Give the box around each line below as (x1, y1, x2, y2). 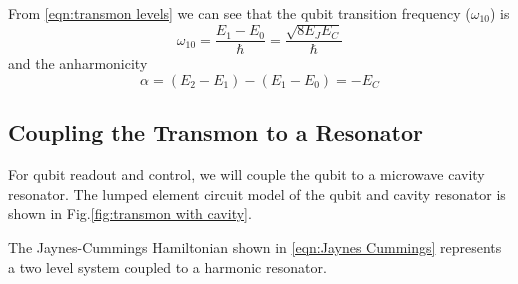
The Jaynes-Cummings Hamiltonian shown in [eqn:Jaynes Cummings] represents (8, 237, 502, 258)
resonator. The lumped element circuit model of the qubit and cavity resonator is (8, 183, 506, 204)
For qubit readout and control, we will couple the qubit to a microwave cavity (8, 164, 485, 185)
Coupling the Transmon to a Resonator (8, 117, 423, 148)
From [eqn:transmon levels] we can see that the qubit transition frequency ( (8, 3, 471, 23)
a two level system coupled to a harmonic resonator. (8, 256, 327, 277)
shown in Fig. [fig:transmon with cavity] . (8, 203, 252, 224)
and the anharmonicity (8, 53, 148, 74)
